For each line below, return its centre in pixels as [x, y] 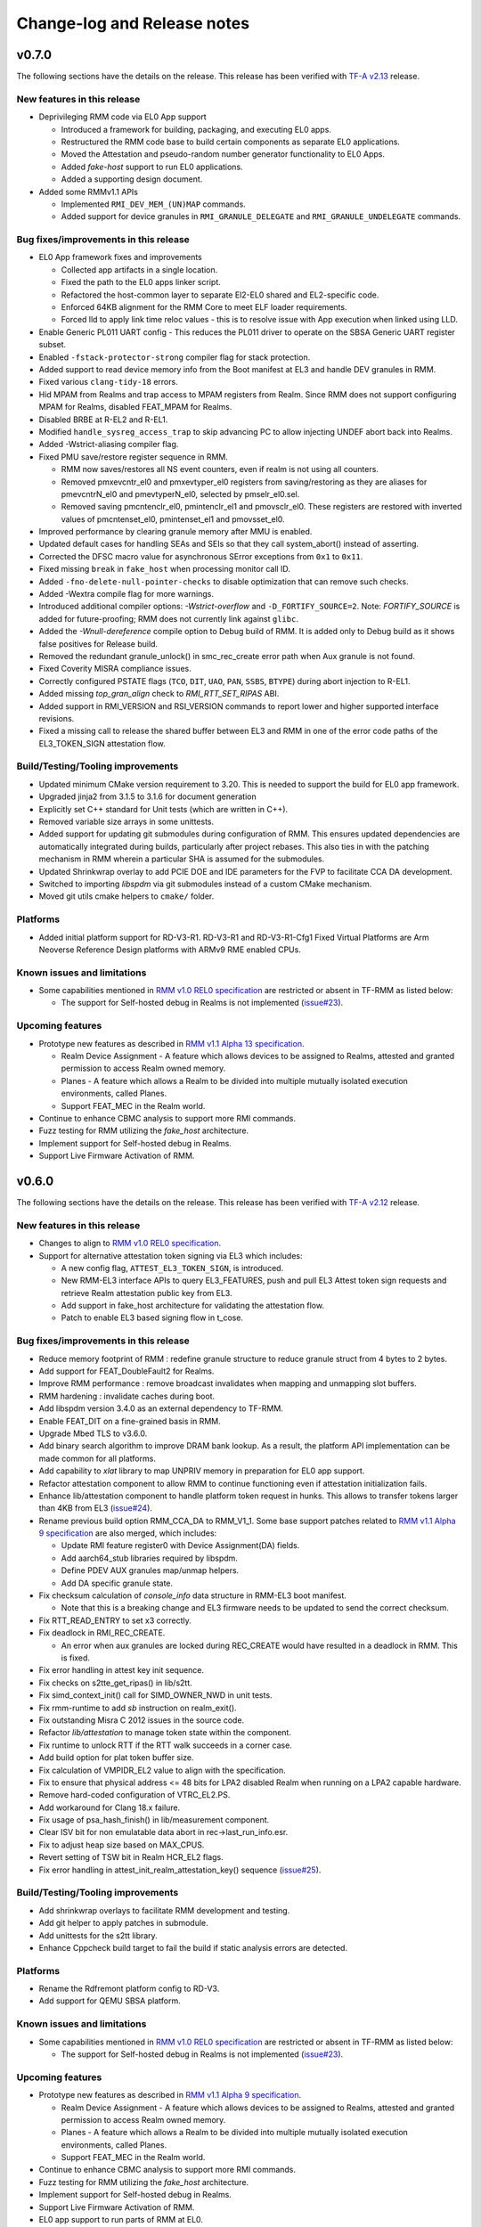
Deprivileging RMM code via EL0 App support [122, 117]
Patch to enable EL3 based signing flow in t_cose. [152, 1317]
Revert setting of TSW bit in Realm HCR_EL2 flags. [131, 1857]
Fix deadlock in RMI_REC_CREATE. [102, 1633]
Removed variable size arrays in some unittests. [126, 822]
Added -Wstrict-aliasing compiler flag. [109, 445]
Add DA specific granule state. [117, 1583]
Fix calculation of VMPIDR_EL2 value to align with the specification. [163, 1770]
